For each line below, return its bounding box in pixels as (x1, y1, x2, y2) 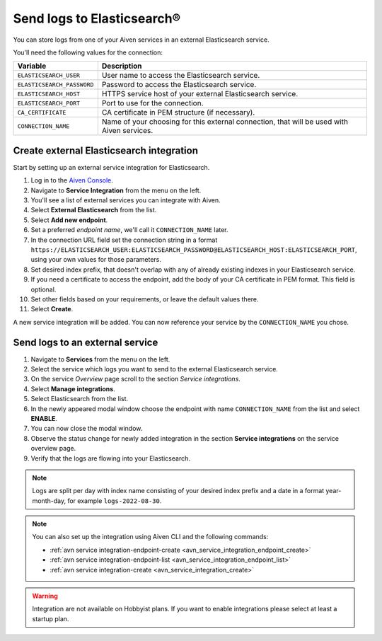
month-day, (32, 496, 66, 505)
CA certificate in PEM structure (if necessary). (101, 108, 255, 117)
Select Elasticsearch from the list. (30, 395, 129, 403)
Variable (17, 61, 47, 71)
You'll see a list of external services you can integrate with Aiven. (30, 196, 221, 204)
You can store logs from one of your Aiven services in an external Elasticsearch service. (13, 35, 270, 44)
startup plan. (32, 614, 69, 623)
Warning (32, 591, 58, 601)
